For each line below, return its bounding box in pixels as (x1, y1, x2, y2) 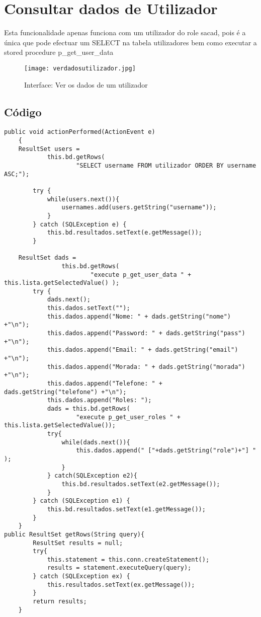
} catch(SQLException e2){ (47, 472, 137, 480)
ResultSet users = (18, 145, 80, 152)
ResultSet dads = (18, 254, 76, 262)
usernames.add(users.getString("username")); (61, 204, 217, 211)
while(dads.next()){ (61, 438, 130, 446)
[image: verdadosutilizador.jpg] (24, 64, 136, 72)
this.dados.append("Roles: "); (47, 397, 152, 404)
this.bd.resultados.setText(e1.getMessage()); (47, 505, 206, 513)
